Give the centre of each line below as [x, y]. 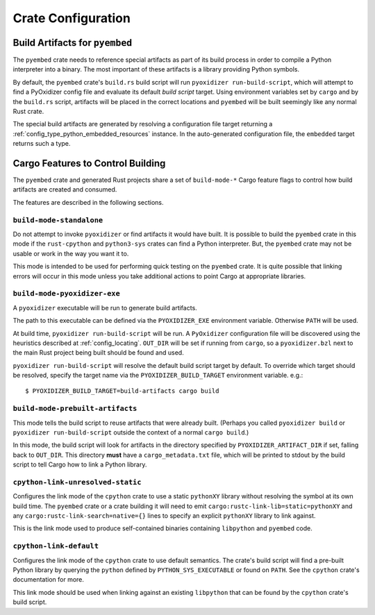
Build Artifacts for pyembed [73, 43]
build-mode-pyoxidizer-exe [67, 294]
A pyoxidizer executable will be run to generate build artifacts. [105, 307]
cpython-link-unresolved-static [77, 482]
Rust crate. [28, 112]
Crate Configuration [72, 18]
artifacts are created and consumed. [65, 189]
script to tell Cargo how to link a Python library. [80, 464]
